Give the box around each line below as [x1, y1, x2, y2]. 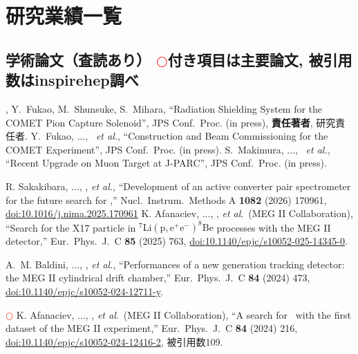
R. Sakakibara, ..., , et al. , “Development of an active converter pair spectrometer [6, 178, 351, 193]
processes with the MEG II [216, 220, 331, 234]
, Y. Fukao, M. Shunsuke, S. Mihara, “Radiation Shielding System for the [6, 101, 323, 115]
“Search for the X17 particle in [6, 220, 136, 234]
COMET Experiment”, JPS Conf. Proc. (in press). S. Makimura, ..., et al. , [6, 142, 330, 156]
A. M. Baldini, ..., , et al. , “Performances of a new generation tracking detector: [6, 257, 345, 271]
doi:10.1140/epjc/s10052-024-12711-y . [6, 284, 163, 298]
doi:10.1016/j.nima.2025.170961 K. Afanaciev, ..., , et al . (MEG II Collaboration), [6, 206, 353, 221]
